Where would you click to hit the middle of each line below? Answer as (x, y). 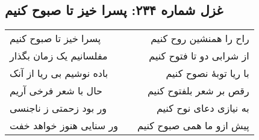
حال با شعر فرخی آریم (56, 91)
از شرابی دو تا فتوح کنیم (199, 56)
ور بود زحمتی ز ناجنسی (58, 108)
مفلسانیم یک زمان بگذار (59, 56)
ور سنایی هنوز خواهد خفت (64, 126)
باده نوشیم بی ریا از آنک (59, 73)
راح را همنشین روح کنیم (200, 38)
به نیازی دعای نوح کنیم (203, 108)
